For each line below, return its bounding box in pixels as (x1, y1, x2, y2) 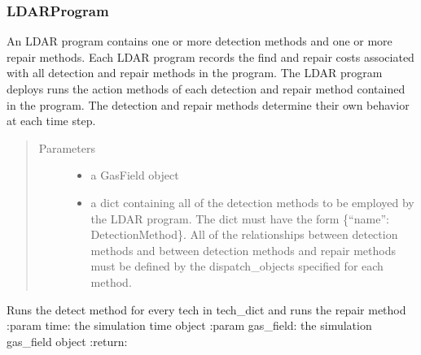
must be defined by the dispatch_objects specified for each (90, 258, 384, 275)
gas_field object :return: (7, 332, 128, 349)
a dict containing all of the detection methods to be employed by (90, 193, 414, 210)
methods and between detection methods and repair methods (90, 241, 397, 258)
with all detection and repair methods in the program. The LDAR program (7, 64, 383, 81)
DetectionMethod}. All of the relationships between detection (90, 226, 398, 243)
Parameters (38, 139, 95, 156)
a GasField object (90, 167, 179, 184)
